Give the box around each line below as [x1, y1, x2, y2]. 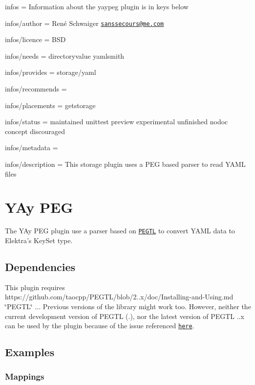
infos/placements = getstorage [5, 100, 96, 110]
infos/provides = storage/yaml [5, 67, 96, 77]
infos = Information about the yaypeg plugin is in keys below [5, 1, 189, 11]
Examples [5, 344, 55, 360]
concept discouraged [5, 126, 65, 136]
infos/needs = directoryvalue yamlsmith [5, 50, 125, 61]
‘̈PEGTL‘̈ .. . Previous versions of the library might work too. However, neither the [5, 301, 251, 311]
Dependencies [5, 259, 76, 274]
